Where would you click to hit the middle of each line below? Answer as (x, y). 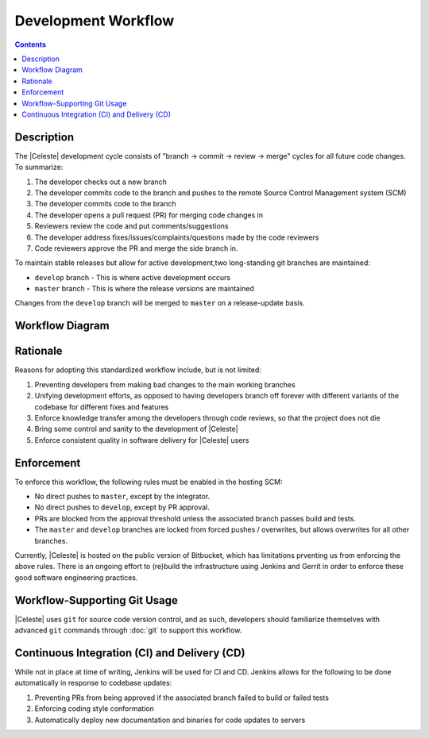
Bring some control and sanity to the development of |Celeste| (136, 429)
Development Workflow (95, 21)
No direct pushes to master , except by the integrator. (122, 497)
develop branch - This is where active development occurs (132, 277)
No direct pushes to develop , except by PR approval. (122, 507)
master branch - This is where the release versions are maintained (144, 289)
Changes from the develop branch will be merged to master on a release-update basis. (160, 303)
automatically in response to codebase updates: (93, 683)
